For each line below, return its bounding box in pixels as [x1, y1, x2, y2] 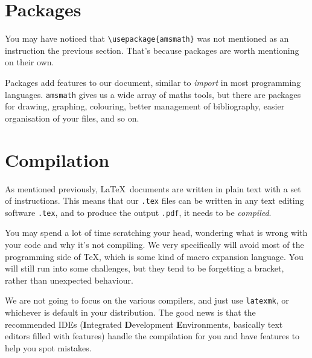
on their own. [5, 56, 54, 68]
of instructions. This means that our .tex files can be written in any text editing [5, 194, 304, 207]
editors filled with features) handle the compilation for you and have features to [5, 330, 300, 342]
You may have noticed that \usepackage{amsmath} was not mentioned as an [5, 32, 289, 45]
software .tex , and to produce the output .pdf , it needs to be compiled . [5, 206, 272, 218]
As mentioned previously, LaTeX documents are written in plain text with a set [5, 182, 301, 195]
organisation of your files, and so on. [5, 111, 139, 124]
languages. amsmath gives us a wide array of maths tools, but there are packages [5, 88, 301, 100]
